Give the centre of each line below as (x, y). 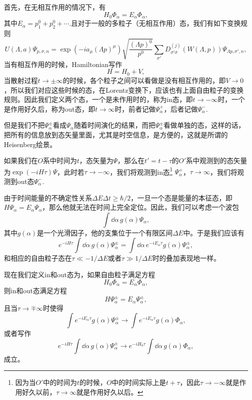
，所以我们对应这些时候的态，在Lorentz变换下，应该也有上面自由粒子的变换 (124, 90)
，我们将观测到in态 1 (141, 171)
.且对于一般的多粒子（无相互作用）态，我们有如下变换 (155, 23)
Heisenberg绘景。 (30, 144)
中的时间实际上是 (139, 382)
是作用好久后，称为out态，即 (50, 108)
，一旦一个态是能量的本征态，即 (181, 197)
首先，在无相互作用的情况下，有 (55, 7)
